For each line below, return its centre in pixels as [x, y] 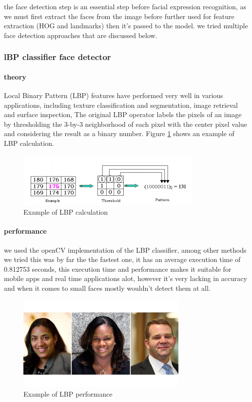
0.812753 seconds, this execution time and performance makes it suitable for [118, 269]
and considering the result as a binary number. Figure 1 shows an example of [119, 133]
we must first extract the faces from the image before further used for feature [119, 16]
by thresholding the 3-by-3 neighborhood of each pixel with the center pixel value [126, 124]
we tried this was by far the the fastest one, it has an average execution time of [122, 259]
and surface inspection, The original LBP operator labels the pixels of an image [123, 114]
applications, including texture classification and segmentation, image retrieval [121, 105]
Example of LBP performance [68, 394]
